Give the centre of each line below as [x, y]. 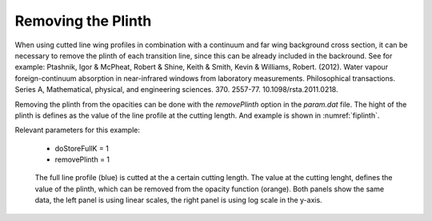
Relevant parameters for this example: [77, 130]
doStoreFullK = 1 [82, 148]
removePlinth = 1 [82, 159]
